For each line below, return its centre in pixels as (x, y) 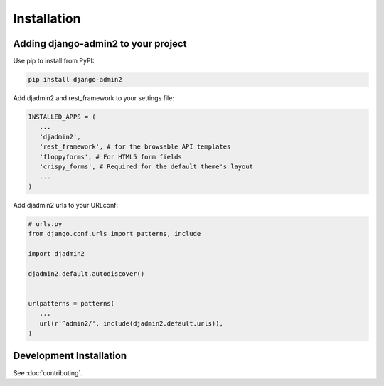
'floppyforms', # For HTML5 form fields (111, 157)
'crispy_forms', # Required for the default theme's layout (146, 166)
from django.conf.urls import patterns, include (114, 234)
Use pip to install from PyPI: (54, 61)
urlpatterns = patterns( (71, 303)
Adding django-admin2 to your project (100, 44)
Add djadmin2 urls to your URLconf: (66, 205)
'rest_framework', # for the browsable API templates (135, 147)
